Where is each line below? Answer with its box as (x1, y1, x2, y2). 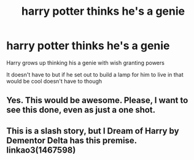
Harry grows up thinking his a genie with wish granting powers (6, 59, 165, 66)
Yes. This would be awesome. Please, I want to (6, 95, 188, 105)
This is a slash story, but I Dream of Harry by (6, 126, 179, 136)
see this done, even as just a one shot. (6, 105, 156, 115)
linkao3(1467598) (6, 145, 76, 155)
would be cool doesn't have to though (6, 77, 103, 85)
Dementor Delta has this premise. (6, 135, 137, 145)
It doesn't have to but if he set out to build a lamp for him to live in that (6, 70, 184, 78)
